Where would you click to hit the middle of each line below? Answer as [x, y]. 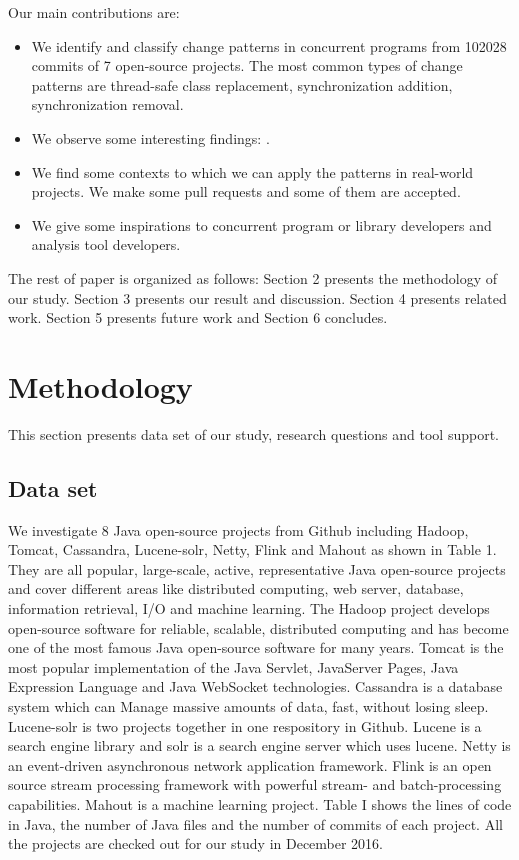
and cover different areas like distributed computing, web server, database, [236, 588]
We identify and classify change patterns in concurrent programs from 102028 [269, 45]
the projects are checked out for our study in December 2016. [196, 843]
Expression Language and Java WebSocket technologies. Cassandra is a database [255, 686]
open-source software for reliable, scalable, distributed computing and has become [258, 627]
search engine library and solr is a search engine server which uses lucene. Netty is [259, 745]
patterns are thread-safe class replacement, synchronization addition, [242, 84]
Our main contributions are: [94, 12]
